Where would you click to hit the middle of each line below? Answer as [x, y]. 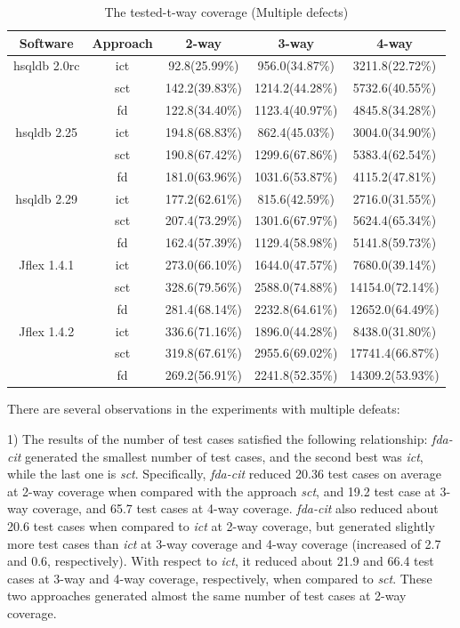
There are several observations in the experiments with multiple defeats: [204, 409]
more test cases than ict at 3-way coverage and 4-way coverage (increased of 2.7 [224, 543]
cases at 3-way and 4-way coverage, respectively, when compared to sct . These [220, 578]
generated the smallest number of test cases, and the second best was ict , [224, 456]
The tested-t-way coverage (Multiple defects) [226, 12]
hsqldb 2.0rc [47, 65]
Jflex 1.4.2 [47, 330]
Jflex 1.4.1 [47, 265]
